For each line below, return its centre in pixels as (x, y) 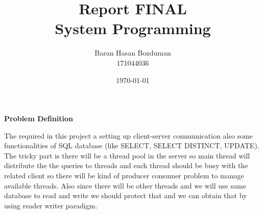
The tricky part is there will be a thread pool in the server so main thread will (127, 155)
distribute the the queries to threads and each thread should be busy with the (126, 165)
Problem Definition (39, 118)
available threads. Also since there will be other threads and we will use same (125, 185)
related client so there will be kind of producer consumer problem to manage (124, 176)
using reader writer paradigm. (51, 205)
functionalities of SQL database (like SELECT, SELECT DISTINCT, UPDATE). (132, 145)
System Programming (133, 28)
